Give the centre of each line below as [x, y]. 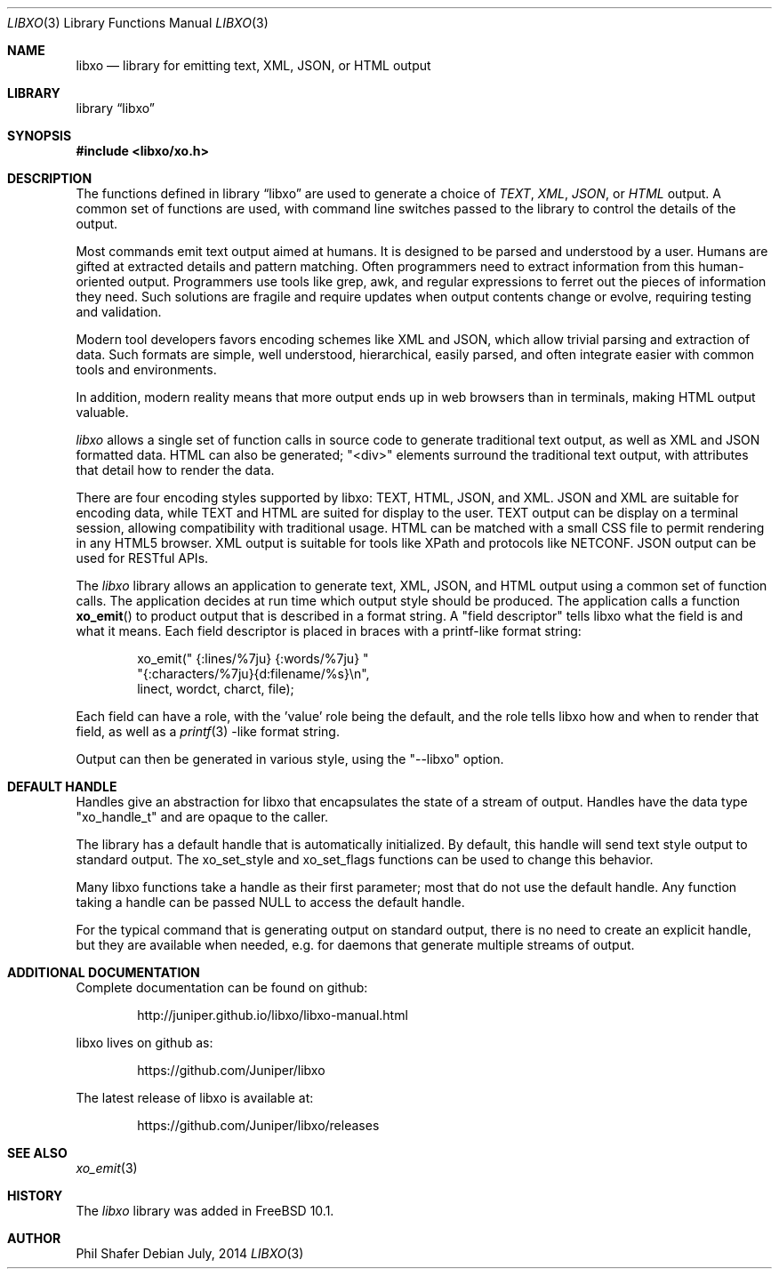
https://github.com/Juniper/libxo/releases [258, 1125]
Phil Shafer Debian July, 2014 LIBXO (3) [190, 1253]
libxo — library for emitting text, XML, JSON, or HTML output [253, 65]
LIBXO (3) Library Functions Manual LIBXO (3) [138, 23]
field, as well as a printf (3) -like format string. [208, 731]
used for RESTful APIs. [142, 558]
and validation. [119, 312]
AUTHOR [34, 1238]
